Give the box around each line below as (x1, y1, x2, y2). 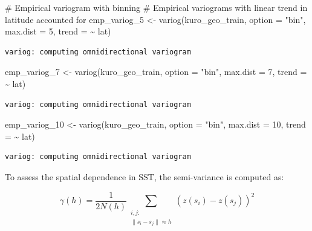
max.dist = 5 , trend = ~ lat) (5, 25, 111, 37)
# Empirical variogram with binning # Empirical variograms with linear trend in (5, 1, 308, 13)
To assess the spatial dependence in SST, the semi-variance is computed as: (5, 170, 284, 183)
